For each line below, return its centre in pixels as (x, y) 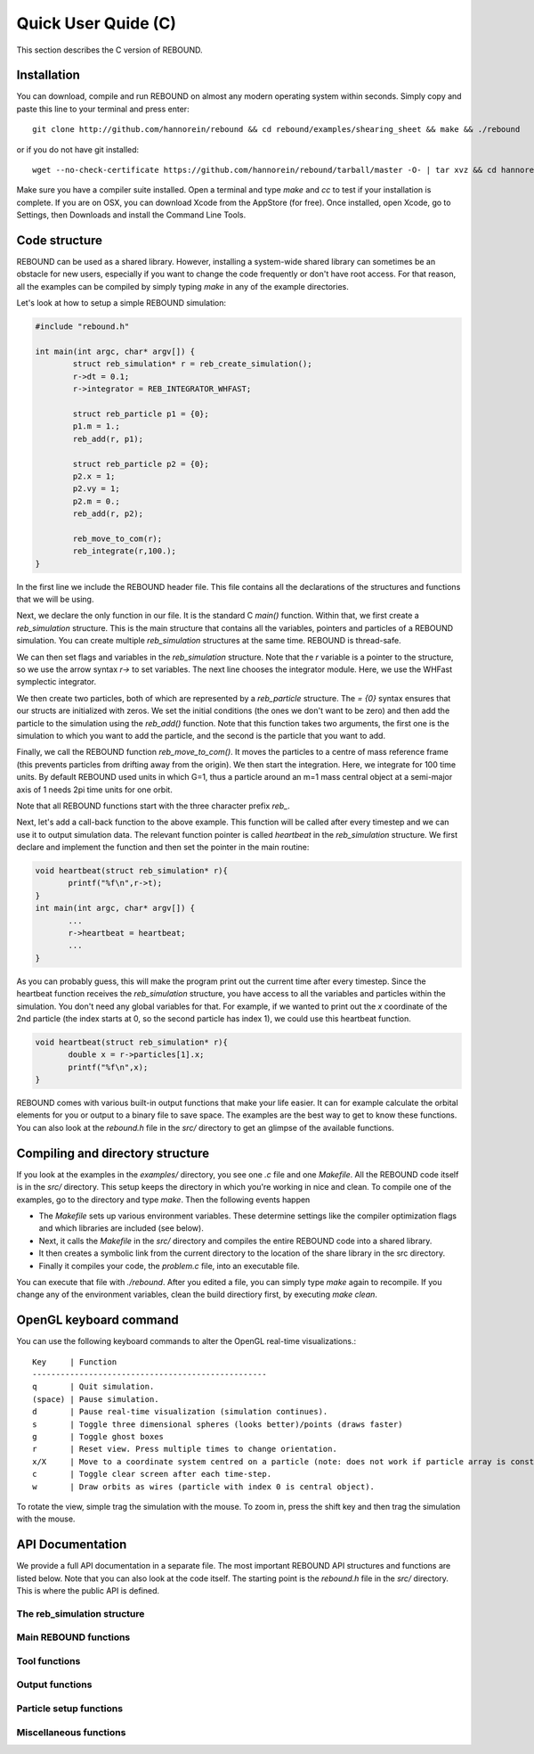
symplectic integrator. (57, 682)
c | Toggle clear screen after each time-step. (152, 1474)
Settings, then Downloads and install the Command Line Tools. (131, 215)
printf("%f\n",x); (108, 1067)
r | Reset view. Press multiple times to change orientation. (185, 1449)
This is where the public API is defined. (88, 1590)
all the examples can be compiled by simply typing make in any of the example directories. (182, 286)
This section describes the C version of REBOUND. (109, 50)
